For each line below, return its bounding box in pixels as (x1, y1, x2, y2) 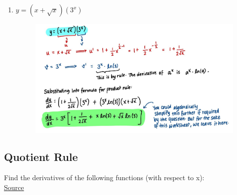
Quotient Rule (4, 149, 78, 164)
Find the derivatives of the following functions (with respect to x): (4, 172, 204, 183)
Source (4, 182, 24, 192)
